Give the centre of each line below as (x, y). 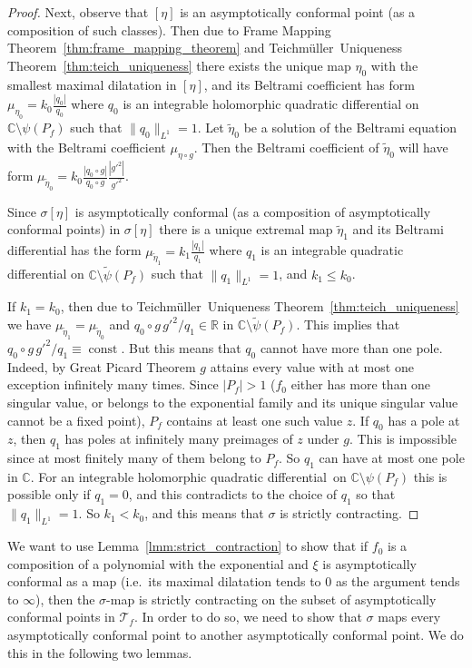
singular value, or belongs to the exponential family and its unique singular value (233, 402)
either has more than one (361, 384)
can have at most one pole (392, 458)
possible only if (49, 494)
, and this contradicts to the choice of (233, 494)
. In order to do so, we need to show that (248, 617)
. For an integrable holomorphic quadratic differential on (188, 476)
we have (29, 324)
